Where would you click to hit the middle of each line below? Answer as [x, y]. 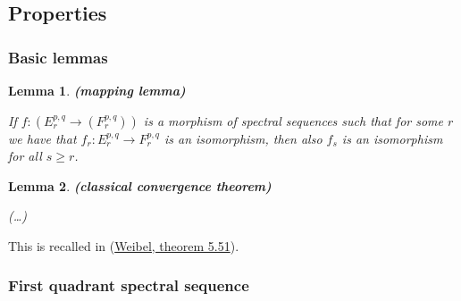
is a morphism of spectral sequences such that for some [293, 120]
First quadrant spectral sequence [129, 285]
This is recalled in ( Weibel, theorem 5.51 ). [124, 245]
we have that [42, 138]
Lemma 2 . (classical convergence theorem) [140, 185]
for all [25, 156]
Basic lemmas [58, 57]
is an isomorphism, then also [243, 138]
